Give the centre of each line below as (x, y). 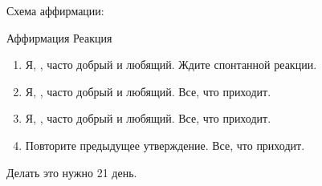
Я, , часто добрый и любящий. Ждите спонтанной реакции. (171, 65)
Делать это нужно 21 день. (72, 172)
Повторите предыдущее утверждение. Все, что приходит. (165, 145)
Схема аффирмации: (55, 10)
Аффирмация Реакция (59, 37)
